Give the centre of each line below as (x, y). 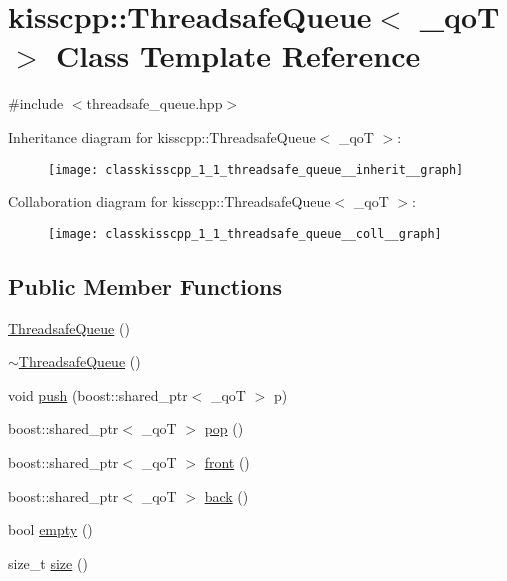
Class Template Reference (238, 55)
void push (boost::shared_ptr (98, 394)
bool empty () (50, 529)
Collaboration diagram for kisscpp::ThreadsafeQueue (169, 201)
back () (226, 495)
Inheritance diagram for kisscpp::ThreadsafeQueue (162, 136)
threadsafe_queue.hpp (154, 103)
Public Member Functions (145, 285)
